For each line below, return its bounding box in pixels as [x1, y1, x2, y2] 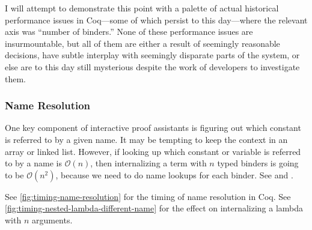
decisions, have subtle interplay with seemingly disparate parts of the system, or [5, 49, 300, 61]
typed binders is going [217, 157, 299, 169]
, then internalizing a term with [90, 157, 207, 169]
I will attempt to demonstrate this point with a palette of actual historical [5, 2, 279, 14]
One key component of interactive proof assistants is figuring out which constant [5, 121, 301, 134]
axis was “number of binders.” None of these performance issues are [5, 25, 253, 38]
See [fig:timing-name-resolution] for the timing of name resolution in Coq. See [5, 190, 291, 202]
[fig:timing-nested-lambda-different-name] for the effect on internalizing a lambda [5, 202, 304, 214]
